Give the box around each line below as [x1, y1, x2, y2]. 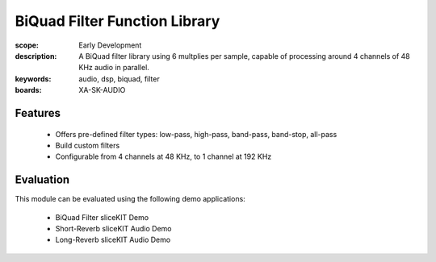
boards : [15, 85, 42, 95]
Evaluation [15, 173, 70, 187]
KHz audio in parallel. [78, 63, 149, 73]
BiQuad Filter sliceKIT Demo [55, 212, 149, 222]
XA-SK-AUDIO [78, 85, 126, 95]
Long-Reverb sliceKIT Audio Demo [55, 235, 171, 245]
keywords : [15, 73, 52, 84]
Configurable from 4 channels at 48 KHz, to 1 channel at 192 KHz [55, 152, 272, 161]
